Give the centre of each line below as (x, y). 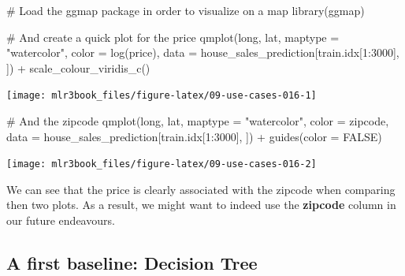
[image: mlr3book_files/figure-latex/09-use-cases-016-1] (162, 96)
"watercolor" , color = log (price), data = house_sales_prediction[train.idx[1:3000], (203, 52)
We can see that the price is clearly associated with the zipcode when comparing (201, 189)
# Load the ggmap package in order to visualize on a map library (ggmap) (186, 10)
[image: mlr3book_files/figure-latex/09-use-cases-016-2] (162, 164)
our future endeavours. (61, 220)
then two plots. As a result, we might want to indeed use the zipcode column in (201, 205)
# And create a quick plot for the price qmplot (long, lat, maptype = (173, 37)
